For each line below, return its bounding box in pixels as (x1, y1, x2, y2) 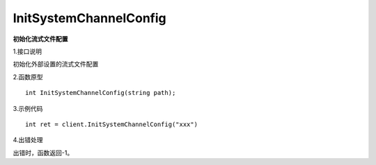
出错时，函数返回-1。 (13, 148, 74, 157)
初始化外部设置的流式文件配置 (13, 60, 99, 69)
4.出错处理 (13, 136, 43, 144)
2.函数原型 (13, 73, 43, 81)
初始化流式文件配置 (13, 35, 68, 43)
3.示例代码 (13, 104, 43, 112)
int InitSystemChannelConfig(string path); (25, 89, 176, 97)
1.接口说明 (13, 47, 42, 55)
